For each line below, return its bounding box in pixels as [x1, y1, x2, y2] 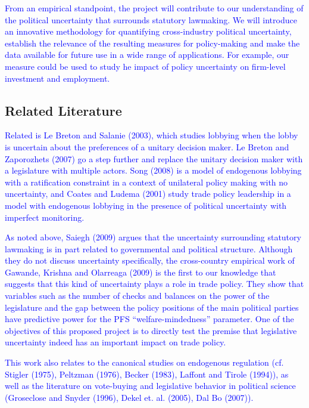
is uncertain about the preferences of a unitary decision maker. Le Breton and [5, 140, 289, 153]
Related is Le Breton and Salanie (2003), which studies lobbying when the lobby [5, 129, 298, 141]
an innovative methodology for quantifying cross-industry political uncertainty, [5, 25, 292, 38]
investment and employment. [5, 72, 110, 84]
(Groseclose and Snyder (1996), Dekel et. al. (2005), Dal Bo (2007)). [5, 391, 254, 403]
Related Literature [5, 101, 122, 119]
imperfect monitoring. [5, 211, 85, 223]
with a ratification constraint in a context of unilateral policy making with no [5, 175, 288, 188]
